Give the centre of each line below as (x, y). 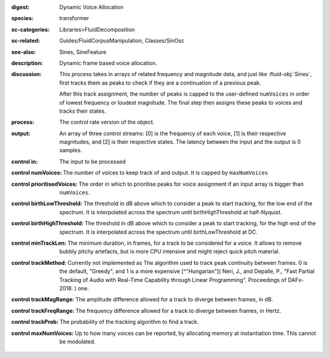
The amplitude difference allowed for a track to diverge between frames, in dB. (174, 300)
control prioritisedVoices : (44, 184)
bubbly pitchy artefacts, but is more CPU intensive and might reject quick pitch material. (170, 251)
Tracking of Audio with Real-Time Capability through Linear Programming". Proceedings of (173, 279)
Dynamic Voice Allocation (91, 7)
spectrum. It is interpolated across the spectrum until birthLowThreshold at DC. (159, 232)
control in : (24, 161)
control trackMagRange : (43, 300)
